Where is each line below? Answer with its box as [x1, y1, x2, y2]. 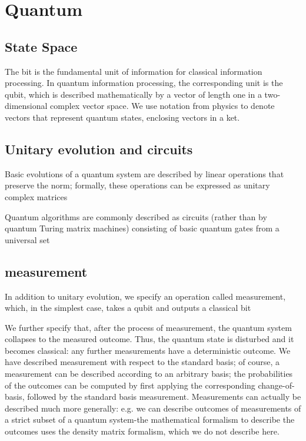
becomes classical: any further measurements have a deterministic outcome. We [5, 344, 291, 356]
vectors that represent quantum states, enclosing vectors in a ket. [5, 111, 240, 123]
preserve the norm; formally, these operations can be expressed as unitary [5, 179, 270, 191]
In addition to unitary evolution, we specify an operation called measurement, [5, 290, 286, 302]
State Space [5, 37, 78, 55]
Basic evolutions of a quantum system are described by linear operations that [5, 167, 284, 180]
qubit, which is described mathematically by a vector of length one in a [5, 88, 262, 100]
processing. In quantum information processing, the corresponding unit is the [5, 77, 283, 89]
